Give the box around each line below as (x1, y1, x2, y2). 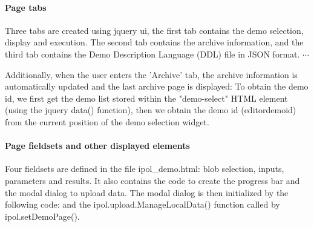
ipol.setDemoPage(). (5, 209, 80, 222)
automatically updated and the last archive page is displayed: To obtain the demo (5, 80, 309, 93)
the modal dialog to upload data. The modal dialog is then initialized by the (5, 186, 289, 199)
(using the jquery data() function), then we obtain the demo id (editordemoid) (5, 104, 296, 116)
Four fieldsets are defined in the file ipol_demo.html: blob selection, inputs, (5, 162, 284, 175)
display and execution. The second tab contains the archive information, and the (5, 36, 304, 48)
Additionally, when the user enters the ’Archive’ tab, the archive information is (5, 68, 298, 81)
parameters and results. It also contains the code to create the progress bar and (5, 174, 300, 186)
